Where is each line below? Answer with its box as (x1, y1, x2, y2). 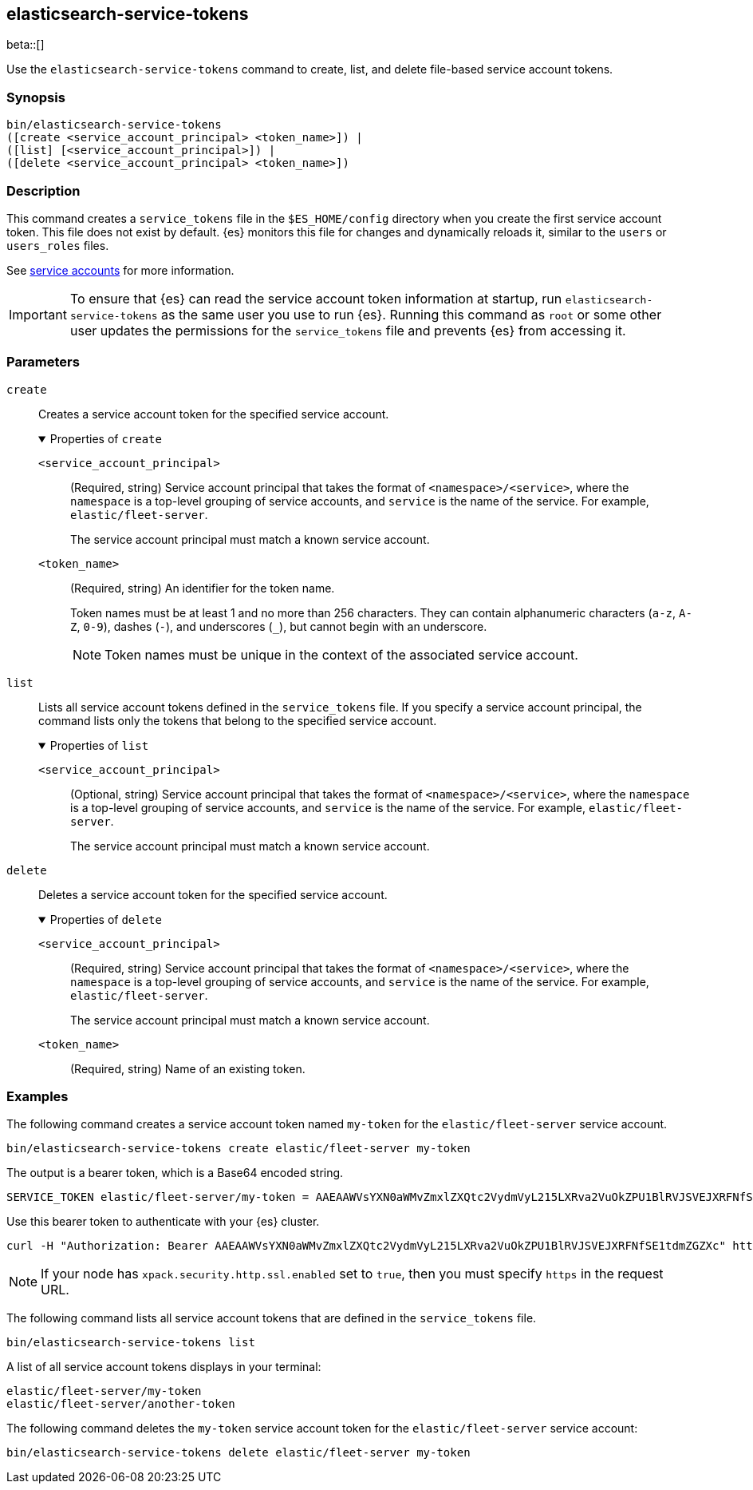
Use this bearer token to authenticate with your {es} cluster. (6, 1215, 320, 1229)
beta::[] (6, 38, 45, 52)
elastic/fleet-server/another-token (6, 1397, 235, 1411)
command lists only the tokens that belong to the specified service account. (38, 713, 437, 727)
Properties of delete (49, 912, 162, 926)
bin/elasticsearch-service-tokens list (6, 1336, 255, 1349)
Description (6, 182, 81, 199)
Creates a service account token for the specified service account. (38, 406, 389, 421)
